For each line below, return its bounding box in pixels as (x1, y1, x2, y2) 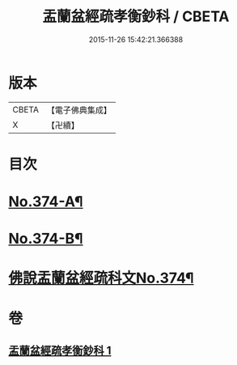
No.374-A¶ (8, 193, 83, 211)
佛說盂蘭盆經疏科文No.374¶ (8, 269, 194, 287)
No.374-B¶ (8, 230, 83, 248)
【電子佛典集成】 (46, 104, 112, 116)
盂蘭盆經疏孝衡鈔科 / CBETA (42, 7, 230, 26)
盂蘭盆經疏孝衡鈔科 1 (8, 344, 112, 358)
